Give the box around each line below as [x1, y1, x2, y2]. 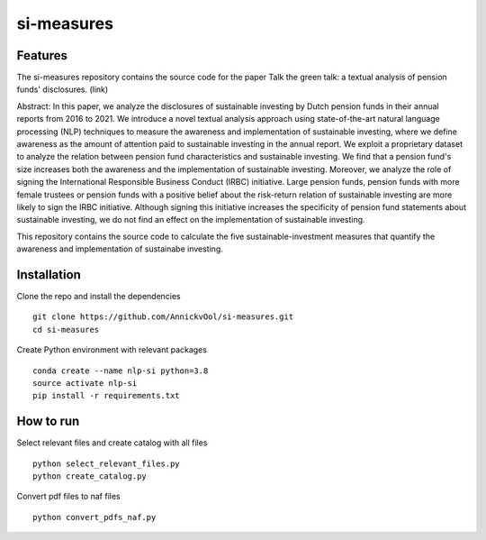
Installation [16, 267, 81, 282]
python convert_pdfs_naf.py [32, 512, 157, 522]
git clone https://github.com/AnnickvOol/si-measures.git [32, 312, 294, 322]
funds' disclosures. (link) [16, 84, 109, 95]
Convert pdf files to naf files [16, 491, 121, 502]
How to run [16, 414, 80, 429]
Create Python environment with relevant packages [16, 344, 207, 355]
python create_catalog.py [32, 471, 148, 481]
